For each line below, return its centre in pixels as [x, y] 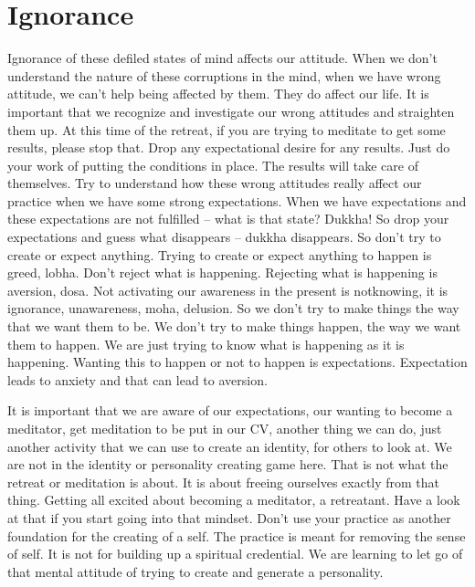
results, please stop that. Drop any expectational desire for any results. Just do [229, 147]
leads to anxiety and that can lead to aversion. [137, 379]
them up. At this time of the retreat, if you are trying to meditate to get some [227, 129]
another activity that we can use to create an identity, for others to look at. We [230, 446]
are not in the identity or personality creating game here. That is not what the [228, 464]
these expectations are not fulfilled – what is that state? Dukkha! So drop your [228, 219]
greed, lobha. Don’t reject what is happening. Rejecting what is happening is [222, 273]
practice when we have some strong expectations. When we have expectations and [237, 200]
